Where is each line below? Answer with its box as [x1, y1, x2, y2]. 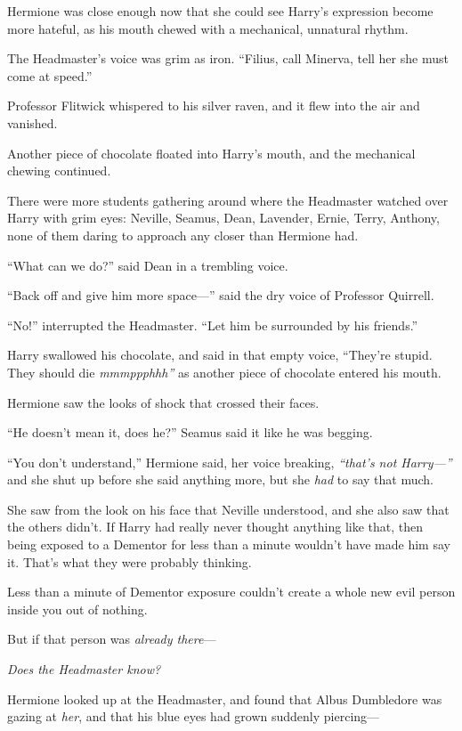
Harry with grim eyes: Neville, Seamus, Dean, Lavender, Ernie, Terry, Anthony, [7, 208, 440, 227]
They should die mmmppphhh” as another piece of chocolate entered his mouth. [7, 362, 442, 381]
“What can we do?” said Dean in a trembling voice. [7, 256, 288, 274]
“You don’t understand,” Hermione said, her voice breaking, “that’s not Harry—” [7, 452, 452, 471]
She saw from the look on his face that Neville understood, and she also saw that [7, 500, 450, 518]
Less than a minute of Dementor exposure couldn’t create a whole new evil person [7, 582, 456, 601]
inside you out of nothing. [7, 599, 148, 618]
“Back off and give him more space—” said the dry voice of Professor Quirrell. [7, 286, 434, 305]
